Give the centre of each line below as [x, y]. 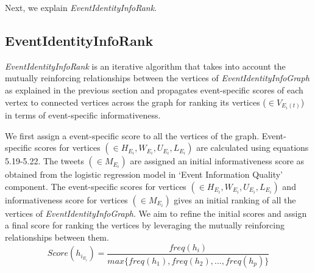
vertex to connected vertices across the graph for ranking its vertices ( [136, 102]
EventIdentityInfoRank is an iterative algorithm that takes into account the [145, 66]
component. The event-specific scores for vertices [96, 186]
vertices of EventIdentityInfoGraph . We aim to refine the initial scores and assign [156, 213]
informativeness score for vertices [66, 199]
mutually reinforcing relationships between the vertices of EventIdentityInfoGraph [157, 78]
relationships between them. [57, 237]
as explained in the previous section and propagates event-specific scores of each [154, 89]
